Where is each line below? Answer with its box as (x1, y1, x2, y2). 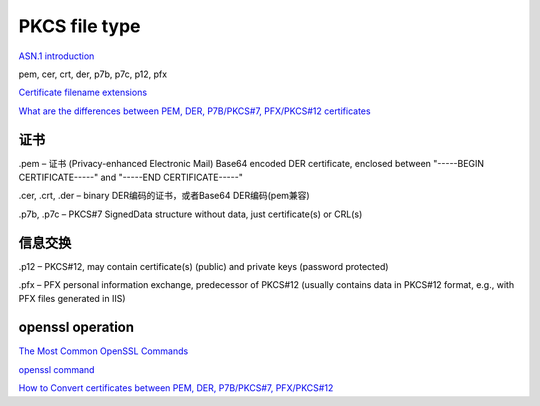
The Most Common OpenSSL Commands (18, 345, 189, 357)
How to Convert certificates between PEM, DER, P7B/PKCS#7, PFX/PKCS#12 (18, 382, 334, 394)
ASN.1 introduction (18, 50, 95, 62)
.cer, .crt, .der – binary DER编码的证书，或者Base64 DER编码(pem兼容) (18, 190, 310, 202)
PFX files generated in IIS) (18, 293, 126, 305)
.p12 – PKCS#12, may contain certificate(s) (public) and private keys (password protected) (18, 260, 389, 272)
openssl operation (18, 319, 135, 336)
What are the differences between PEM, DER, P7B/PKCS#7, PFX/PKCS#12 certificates (18, 105, 371, 117)
